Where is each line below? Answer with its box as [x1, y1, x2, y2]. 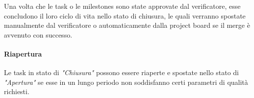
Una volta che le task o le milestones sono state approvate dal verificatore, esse [4, 1, 241, 11]
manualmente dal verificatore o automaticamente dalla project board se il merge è [4, 20, 250, 30]
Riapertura [4, 48, 42, 59]
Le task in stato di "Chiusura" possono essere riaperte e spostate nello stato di [4, 67, 239, 78]
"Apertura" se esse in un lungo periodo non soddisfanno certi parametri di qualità [4, 77, 248, 87]
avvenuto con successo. [4, 29, 73, 39]
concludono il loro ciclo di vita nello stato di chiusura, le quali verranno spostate [4, 10, 246, 20]
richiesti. [4, 86, 29, 97]
